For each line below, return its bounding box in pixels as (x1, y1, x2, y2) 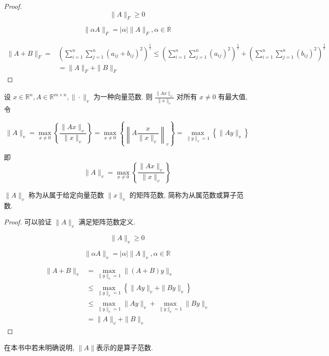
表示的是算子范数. (96, 342, 153, 352)
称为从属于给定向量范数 (28, 189, 104, 200)
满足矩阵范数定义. (78, 217, 136, 227)
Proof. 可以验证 (4, 217, 52, 227)
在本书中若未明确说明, (4, 342, 74, 352)
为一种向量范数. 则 (93, 91, 153, 102)
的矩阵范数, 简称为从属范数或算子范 (129, 189, 244, 200)
